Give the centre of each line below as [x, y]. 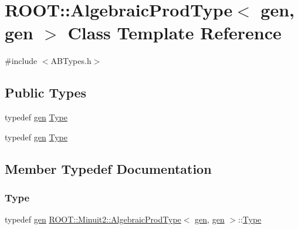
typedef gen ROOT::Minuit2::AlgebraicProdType [93, 219]
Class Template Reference [175, 33]
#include [21, 61]
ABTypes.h [71, 61]
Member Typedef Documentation [108, 168]
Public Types [46, 92]
